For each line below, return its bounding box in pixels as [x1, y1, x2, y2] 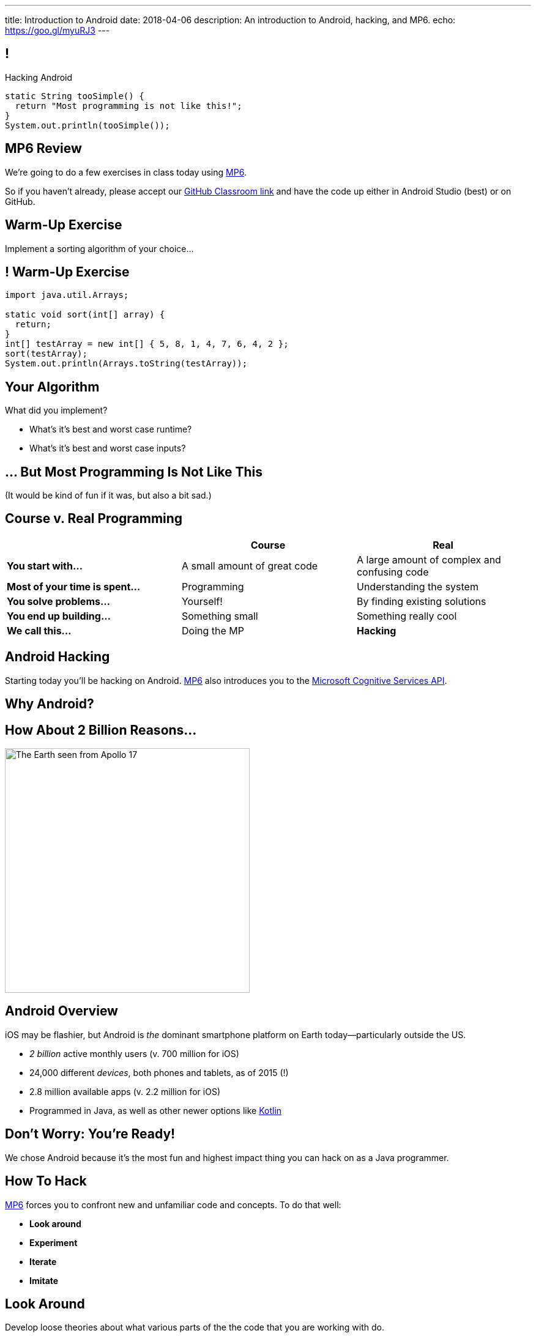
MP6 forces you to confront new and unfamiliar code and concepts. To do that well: [5, 1199, 341, 1210]
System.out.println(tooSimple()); [5, 120, 170, 130]
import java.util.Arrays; [5, 290, 129, 300]
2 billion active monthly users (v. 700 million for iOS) [29, 1048, 239, 1059]
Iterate [29, 1256, 57, 1267]
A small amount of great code [181, 559, 318, 572]
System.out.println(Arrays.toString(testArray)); [5, 358, 248, 369]
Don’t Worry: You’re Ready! [5, 1126, 176, 1142]
